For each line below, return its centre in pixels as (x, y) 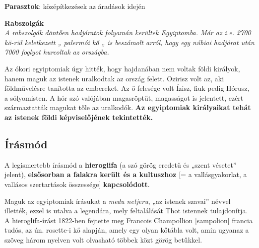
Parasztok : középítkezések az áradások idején (75, 6)
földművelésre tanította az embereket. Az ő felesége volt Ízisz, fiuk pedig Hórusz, (127, 88)
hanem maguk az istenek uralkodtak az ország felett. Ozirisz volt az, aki (114, 78)
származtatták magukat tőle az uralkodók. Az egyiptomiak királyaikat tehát (128, 107)
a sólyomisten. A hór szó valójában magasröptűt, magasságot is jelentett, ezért (124, 97)
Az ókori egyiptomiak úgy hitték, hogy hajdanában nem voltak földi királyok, (122, 68)
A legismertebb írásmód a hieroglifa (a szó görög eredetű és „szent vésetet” (121, 164)
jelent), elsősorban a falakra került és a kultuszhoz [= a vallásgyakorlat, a (126, 174)
